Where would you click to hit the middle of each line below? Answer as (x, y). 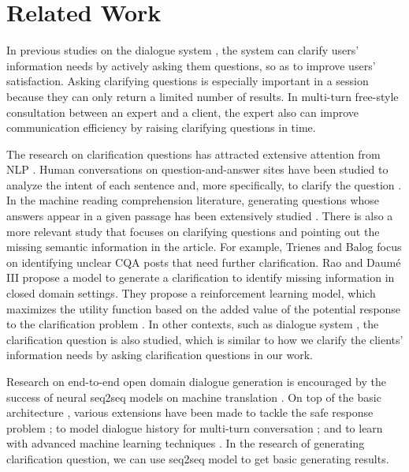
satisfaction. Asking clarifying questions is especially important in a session (188, 81)
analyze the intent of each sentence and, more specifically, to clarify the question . (204, 184)
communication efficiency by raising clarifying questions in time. (161, 127)
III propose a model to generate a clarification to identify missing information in (201, 277)
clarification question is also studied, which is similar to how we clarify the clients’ (205, 339)
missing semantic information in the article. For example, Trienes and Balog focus (204, 247)
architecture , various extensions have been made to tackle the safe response (190, 412)
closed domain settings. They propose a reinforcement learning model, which (191, 293)
